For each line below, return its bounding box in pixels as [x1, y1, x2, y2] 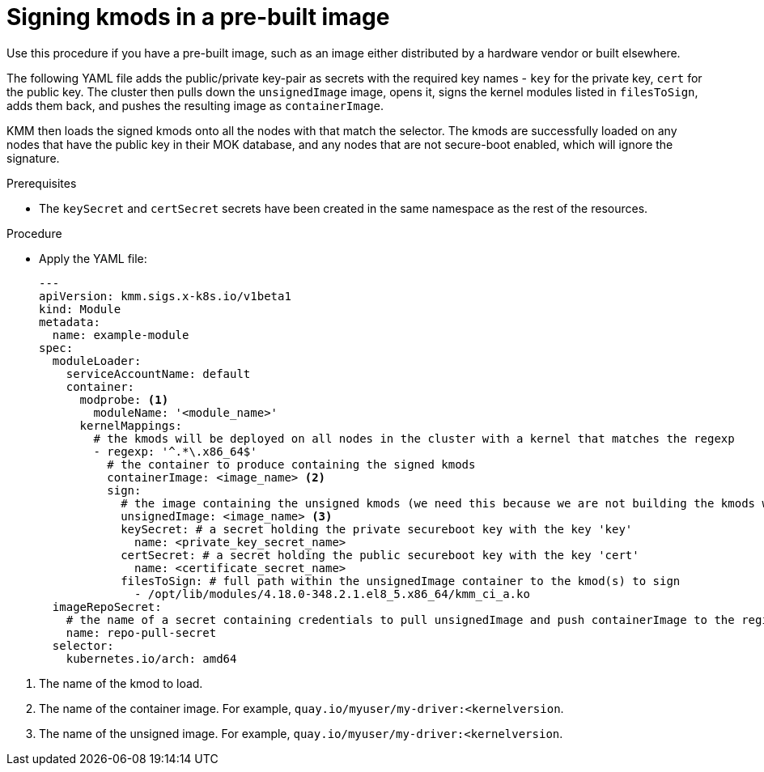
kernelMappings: [79, 418, 183, 432]
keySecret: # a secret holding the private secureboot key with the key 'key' [121, 522, 633, 536]
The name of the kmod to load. [39, 676, 203, 690]
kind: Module [39, 302, 121, 316]
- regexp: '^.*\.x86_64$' [93, 444, 257, 458]
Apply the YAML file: [39, 251, 147, 265]
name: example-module [52, 328, 189, 341]
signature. [6, 151, 60, 165]
